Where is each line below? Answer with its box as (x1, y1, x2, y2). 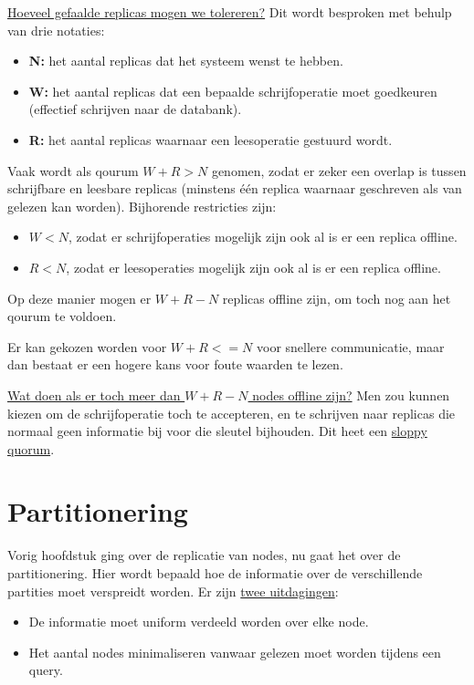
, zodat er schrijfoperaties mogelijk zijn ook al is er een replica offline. (68, 227, 458, 246)
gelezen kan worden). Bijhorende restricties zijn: (7, 196, 277, 215)
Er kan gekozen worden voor (7, 337, 167, 356)
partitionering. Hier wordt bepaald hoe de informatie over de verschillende (7, 564, 423, 582)
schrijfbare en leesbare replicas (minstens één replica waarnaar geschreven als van (7, 179, 462, 198)
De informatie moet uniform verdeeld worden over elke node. (28, 612, 369, 631)
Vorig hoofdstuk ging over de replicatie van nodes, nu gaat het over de (7, 545, 401, 565)
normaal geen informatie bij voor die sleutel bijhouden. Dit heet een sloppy (7, 421, 427, 441)
